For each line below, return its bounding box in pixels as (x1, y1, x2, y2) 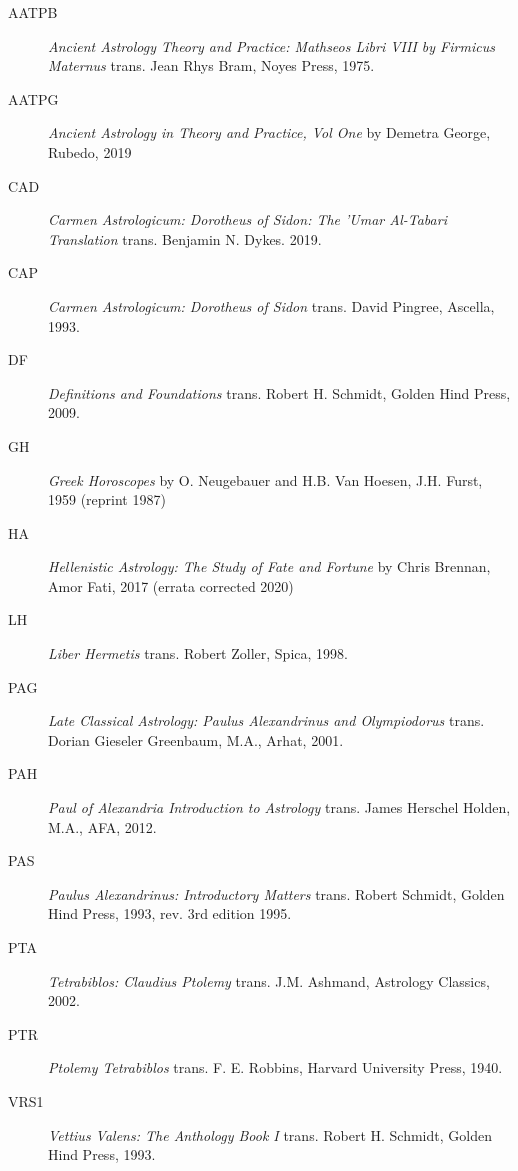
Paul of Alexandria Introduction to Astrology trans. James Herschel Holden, (48, 797, 511, 818)
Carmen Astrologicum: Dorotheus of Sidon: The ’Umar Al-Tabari (48, 209, 447, 230)
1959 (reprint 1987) (48, 489, 166, 510)
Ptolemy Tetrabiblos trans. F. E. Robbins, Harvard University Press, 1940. (48, 1057, 503, 1078)
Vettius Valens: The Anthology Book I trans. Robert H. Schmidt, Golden (48, 1124, 492, 1145)
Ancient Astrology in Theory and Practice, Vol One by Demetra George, (48, 122, 491, 143)
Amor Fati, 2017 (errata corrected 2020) (48, 575, 294, 596)
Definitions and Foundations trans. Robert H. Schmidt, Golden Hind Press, (48, 382, 511, 403)
